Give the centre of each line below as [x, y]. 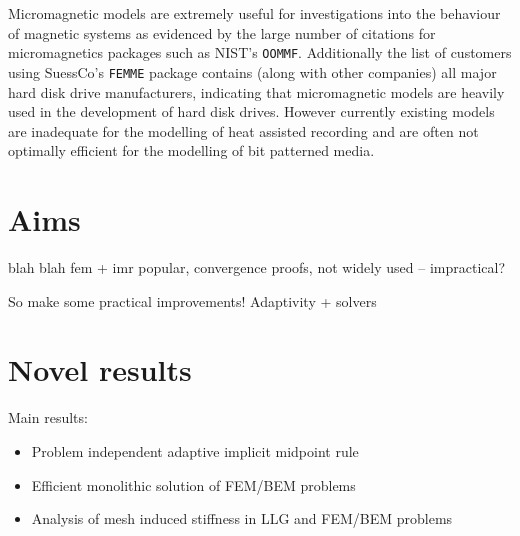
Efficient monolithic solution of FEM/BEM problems [193, 484]
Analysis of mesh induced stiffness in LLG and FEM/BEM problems [242, 518]
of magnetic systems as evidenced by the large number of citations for [222, 32]
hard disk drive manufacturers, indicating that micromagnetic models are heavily [256, 91]
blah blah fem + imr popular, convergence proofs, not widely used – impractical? [256, 267]
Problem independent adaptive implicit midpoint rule [195, 450]
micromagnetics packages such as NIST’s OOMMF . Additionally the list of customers [260, 52]
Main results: [48, 417]
